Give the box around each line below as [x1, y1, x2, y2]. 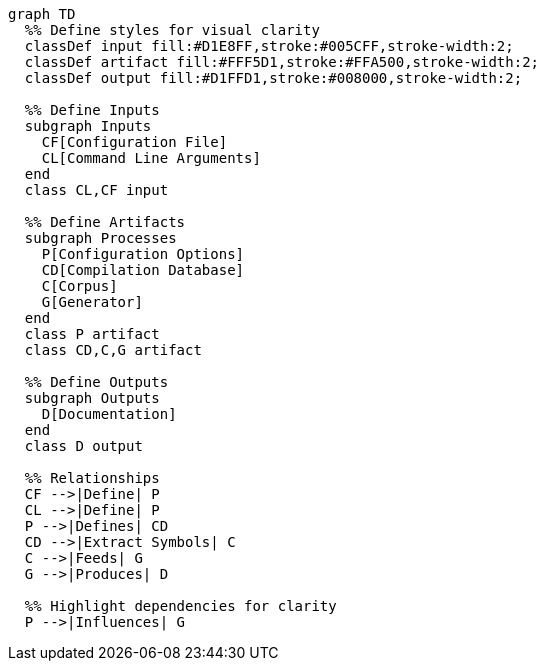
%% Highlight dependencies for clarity [24, 598, 337, 614]
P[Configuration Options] [41, 246, 245, 262]
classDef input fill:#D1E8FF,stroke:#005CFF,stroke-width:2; [24, 38, 514, 54]
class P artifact [24, 326, 160, 342]
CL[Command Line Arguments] [41, 150, 261, 166]
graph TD [8, 6, 76, 22]
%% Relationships [24, 470, 160, 486]
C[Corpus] [41, 278, 118, 294]
